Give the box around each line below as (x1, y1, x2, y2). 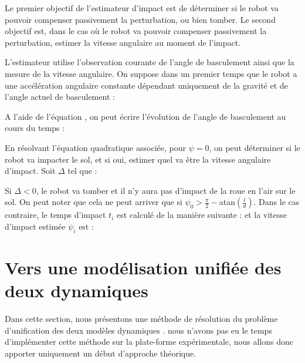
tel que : (67, 164, 97, 177)
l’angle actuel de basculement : (5, 90, 115, 103)
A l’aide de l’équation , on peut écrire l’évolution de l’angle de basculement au (5, 110, 286, 122)
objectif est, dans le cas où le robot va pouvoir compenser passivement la (5, 25, 267, 37)
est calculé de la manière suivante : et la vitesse (116, 209, 287, 221)
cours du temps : (5, 122, 65, 134)
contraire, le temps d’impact (5, 209, 106, 221)
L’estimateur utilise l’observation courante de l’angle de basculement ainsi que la (5, 56, 294, 68)
